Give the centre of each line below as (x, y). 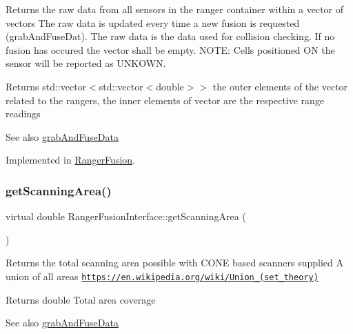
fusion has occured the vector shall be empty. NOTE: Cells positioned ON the (170, 49)
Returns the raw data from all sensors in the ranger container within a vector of (175, 9)
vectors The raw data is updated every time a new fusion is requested (153, 22)
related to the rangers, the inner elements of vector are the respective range (165, 100)
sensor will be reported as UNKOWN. (86, 63)
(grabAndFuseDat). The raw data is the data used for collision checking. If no (170, 36)
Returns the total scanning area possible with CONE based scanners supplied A (174, 263)
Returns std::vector (46, 86)
